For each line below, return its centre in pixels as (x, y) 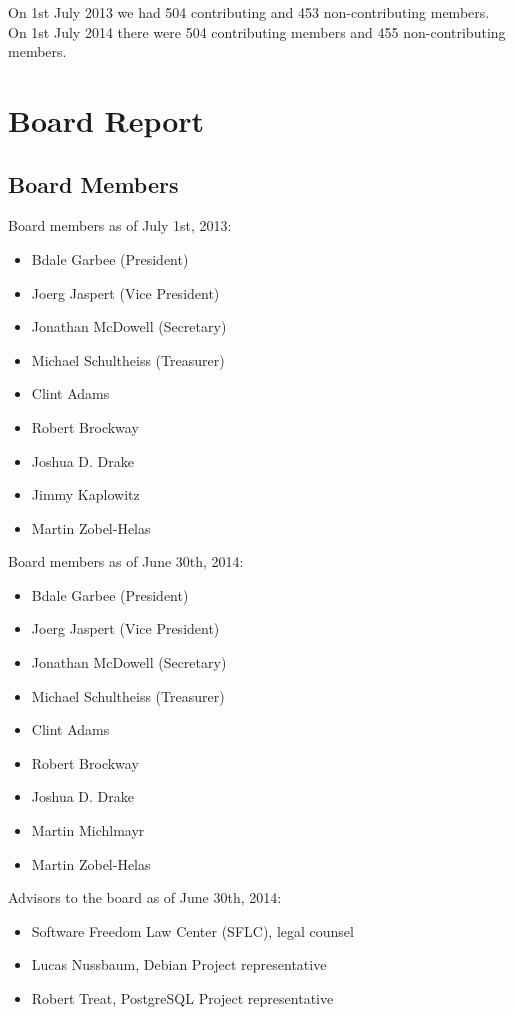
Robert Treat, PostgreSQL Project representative (182, 998)
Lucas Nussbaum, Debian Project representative (179, 964)
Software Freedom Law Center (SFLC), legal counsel (192, 930)
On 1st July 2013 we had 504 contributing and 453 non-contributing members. (249, 12)
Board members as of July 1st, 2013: (120, 225)
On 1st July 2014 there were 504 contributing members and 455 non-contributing (257, 31)
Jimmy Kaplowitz (85, 494)
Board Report (106, 119)
